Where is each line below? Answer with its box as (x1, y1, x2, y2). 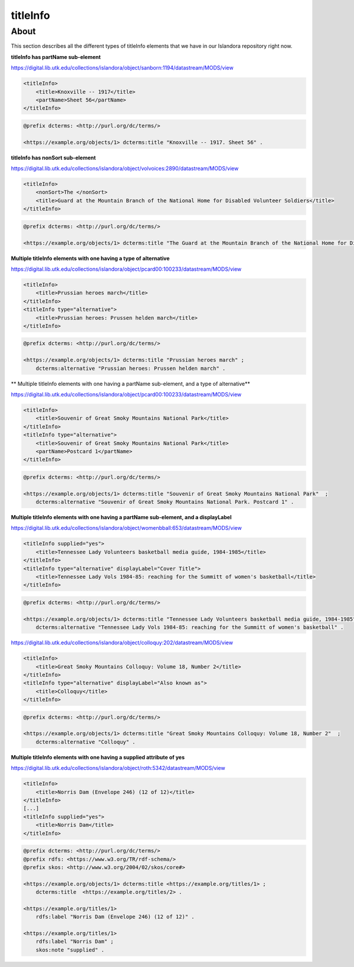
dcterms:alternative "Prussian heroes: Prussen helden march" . (35, 365, 226, 372)
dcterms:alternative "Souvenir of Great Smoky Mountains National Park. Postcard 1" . (35, 499, 294, 506)
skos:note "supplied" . (35, 946, 104, 953)
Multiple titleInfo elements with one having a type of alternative (11, 254, 170, 262)
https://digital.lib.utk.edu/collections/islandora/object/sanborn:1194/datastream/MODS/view (11, 64, 234, 71)
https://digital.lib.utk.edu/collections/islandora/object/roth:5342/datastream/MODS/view (11, 765, 225, 772)
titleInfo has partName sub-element (11, 53, 101, 60)
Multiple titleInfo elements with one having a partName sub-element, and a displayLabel (11, 514, 232, 521)
